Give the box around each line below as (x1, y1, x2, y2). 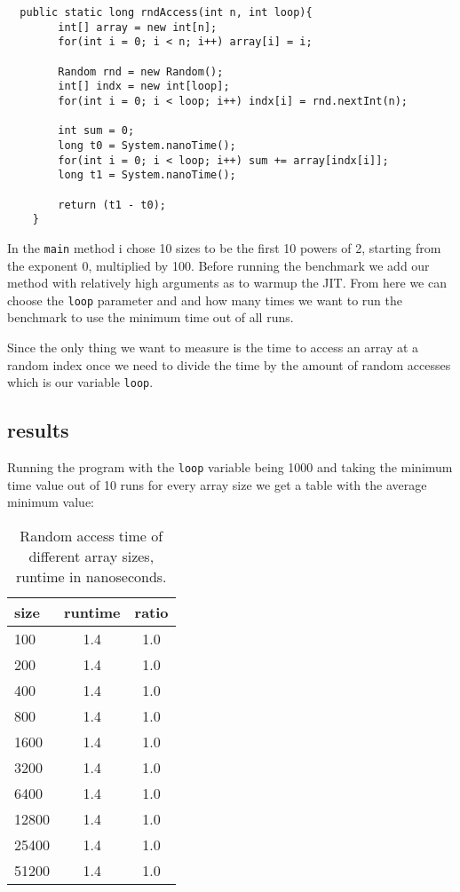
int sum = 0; (58, 124, 135, 138)
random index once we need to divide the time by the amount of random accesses (7, 355, 451, 374)
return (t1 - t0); (58, 198, 166, 211)
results (7, 416, 69, 444)
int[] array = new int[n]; (58, 20, 218, 34)
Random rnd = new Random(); (58, 65, 224, 78)
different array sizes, (28, 545, 155, 566)
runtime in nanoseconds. (15, 565, 167, 587)
